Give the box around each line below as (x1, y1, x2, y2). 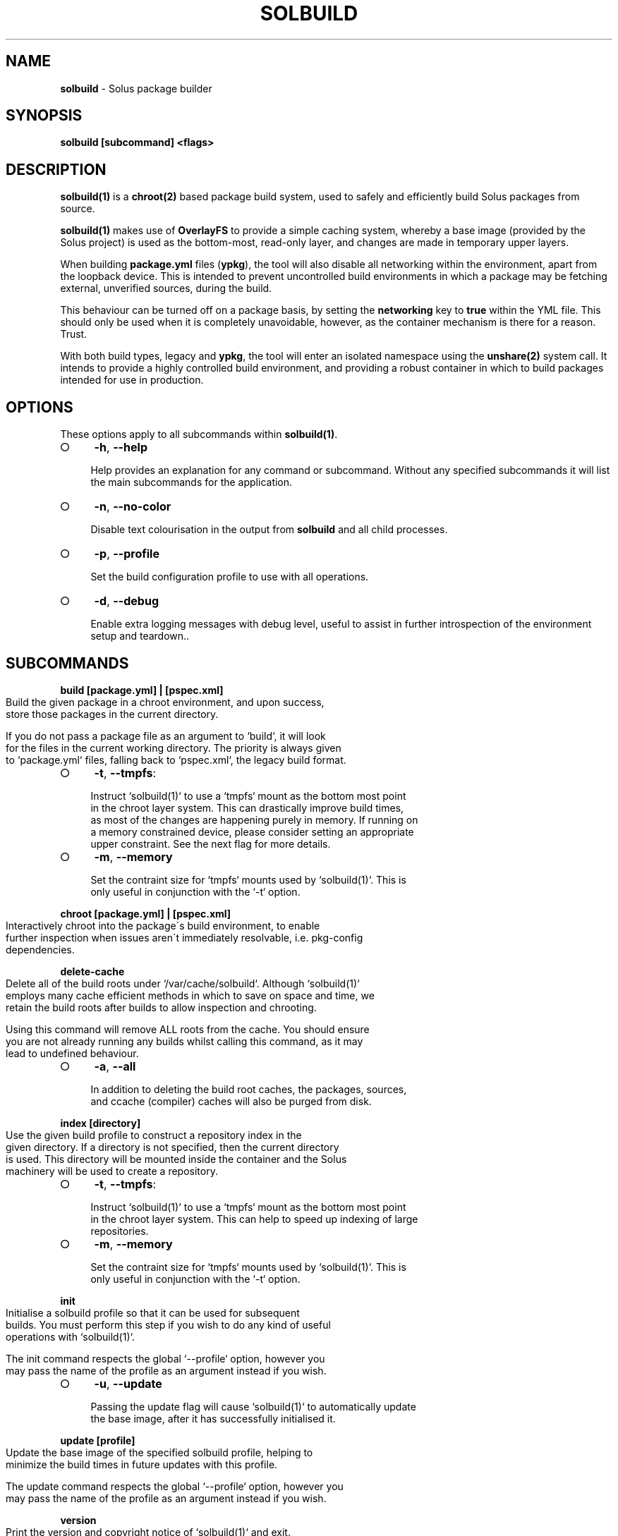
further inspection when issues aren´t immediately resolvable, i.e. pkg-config (6, 931, 363, 944)
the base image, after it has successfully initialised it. (90, 1412, 336, 1425)
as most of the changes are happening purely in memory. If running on (90, 813, 418, 826)
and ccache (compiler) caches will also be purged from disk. (90, 1095, 372, 1107)
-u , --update (94, 1376, 162, 1391)
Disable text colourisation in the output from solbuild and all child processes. (90, 523, 448, 536)
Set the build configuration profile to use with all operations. (90, 571, 369, 583)
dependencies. (6, 943, 75, 956)
